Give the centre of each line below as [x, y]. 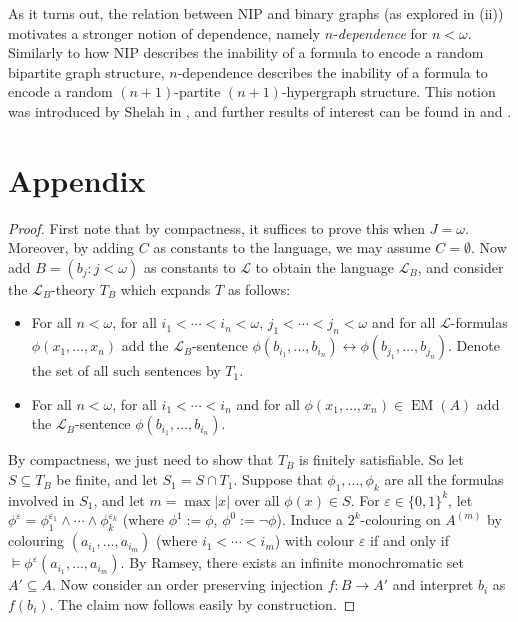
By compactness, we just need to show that [141, 459]
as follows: [259, 288]
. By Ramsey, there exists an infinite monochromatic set [292, 562]
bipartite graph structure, [86, 71]
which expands [165, 288]
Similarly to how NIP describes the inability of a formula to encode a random [246, 52]
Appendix [77, 179]
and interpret [433, 584]
